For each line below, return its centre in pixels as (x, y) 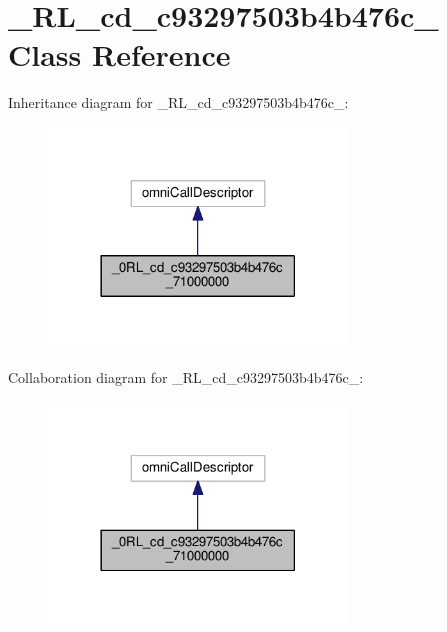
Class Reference (119, 54)
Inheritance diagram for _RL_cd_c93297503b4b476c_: (178, 102)
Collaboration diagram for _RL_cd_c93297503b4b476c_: (186, 377)
